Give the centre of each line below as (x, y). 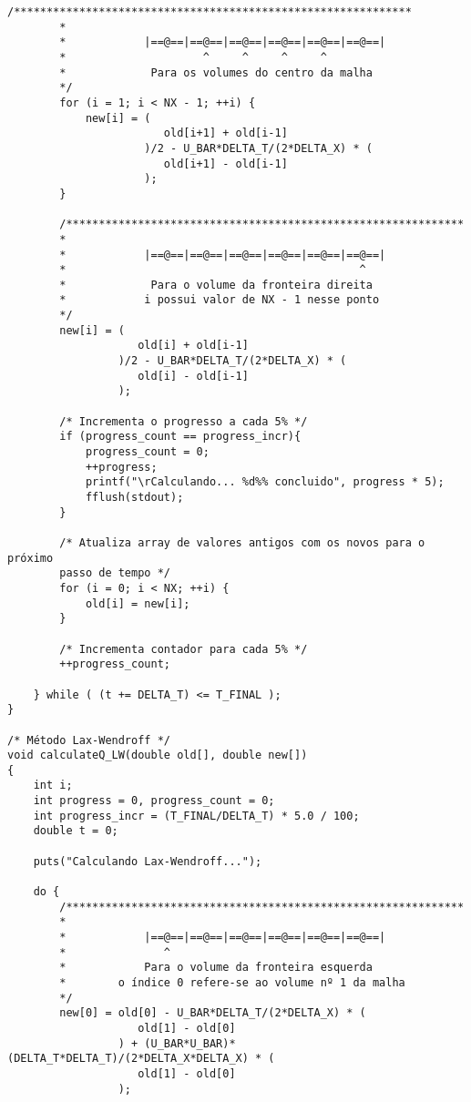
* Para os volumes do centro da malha (216, 72)
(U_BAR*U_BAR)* (190, 1043)
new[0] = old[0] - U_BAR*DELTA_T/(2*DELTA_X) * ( (213, 1013)
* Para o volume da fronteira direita (216, 285)
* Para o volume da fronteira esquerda (216, 968)
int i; (53, 786)
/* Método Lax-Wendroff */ (89, 740)
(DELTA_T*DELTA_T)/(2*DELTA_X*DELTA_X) (128, 1059)
